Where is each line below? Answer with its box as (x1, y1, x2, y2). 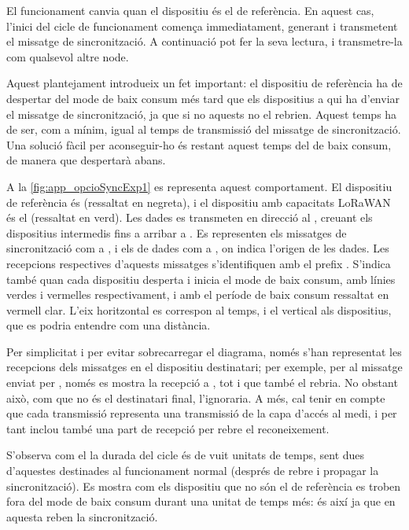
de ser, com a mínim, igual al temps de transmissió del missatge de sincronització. (6, 121, 401, 138)
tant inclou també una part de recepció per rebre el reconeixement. (6, 420, 330, 436)
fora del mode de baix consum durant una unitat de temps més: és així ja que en (6, 493, 396, 510)
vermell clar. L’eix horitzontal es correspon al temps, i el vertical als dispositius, (6, 301, 392, 318)
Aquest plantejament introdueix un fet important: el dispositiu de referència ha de (6, 75, 403, 91)
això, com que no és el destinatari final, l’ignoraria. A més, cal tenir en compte (6, 389, 385, 406)
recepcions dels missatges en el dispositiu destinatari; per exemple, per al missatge (6, 359, 403, 375)
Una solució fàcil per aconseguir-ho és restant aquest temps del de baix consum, (6, 136, 392, 153)
